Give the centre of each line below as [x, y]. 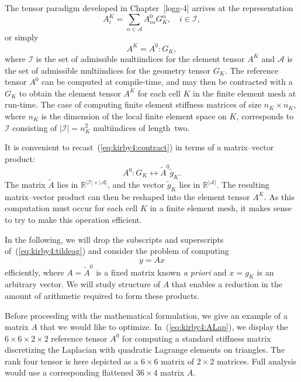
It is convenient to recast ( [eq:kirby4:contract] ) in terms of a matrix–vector [139, 147]
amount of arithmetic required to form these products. [102, 295]
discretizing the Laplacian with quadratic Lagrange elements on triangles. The [145, 350]
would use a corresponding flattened [69, 372]
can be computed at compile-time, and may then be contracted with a [167, 82]
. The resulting [243, 185]
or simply [22, 37]
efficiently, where [34, 272]
